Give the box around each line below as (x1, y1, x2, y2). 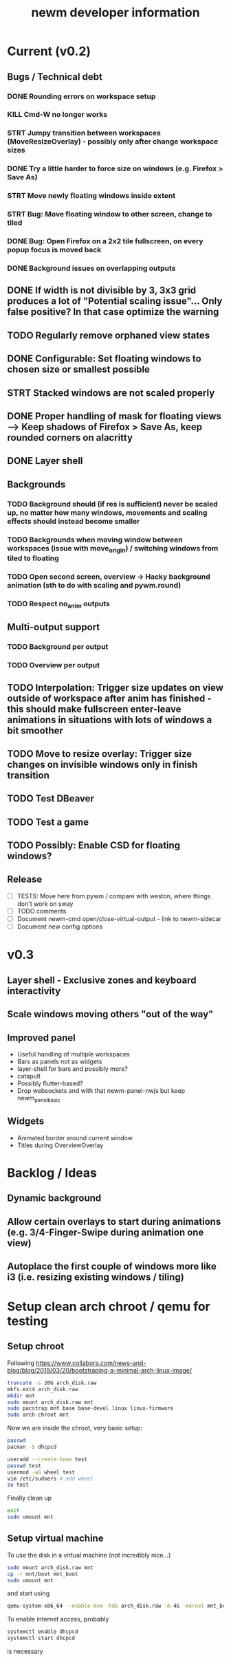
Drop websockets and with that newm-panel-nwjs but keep (16, 1086, 186, 1094)
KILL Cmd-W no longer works (7, 110, 108, 120)
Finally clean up (7, 1494, 52, 1503)
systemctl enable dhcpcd (7, 1628, 78, 1635)
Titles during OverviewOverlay (16, 1141, 104, 1149)
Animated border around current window (16, 1133, 133, 1142)
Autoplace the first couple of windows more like (7, 1260, 217, 1272)
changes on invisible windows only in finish (7, 758, 198, 771)
